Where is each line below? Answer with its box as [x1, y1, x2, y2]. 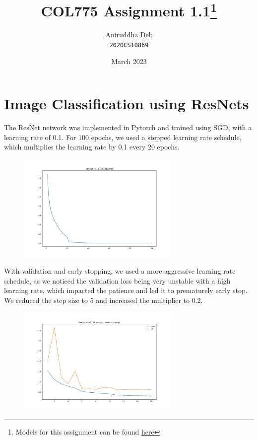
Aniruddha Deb [105, 29, 153, 40]
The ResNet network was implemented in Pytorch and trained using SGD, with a [4, 122, 252, 133]
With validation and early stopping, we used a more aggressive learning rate [4, 266, 236, 276]
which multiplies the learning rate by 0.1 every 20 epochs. [4, 142, 180, 152]
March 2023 [111, 56, 147, 66]
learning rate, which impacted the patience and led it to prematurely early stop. [4, 285, 248, 295]
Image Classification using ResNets [4, 93, 249, 114]
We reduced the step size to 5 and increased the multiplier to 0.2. [4, 295, 203, 305]
